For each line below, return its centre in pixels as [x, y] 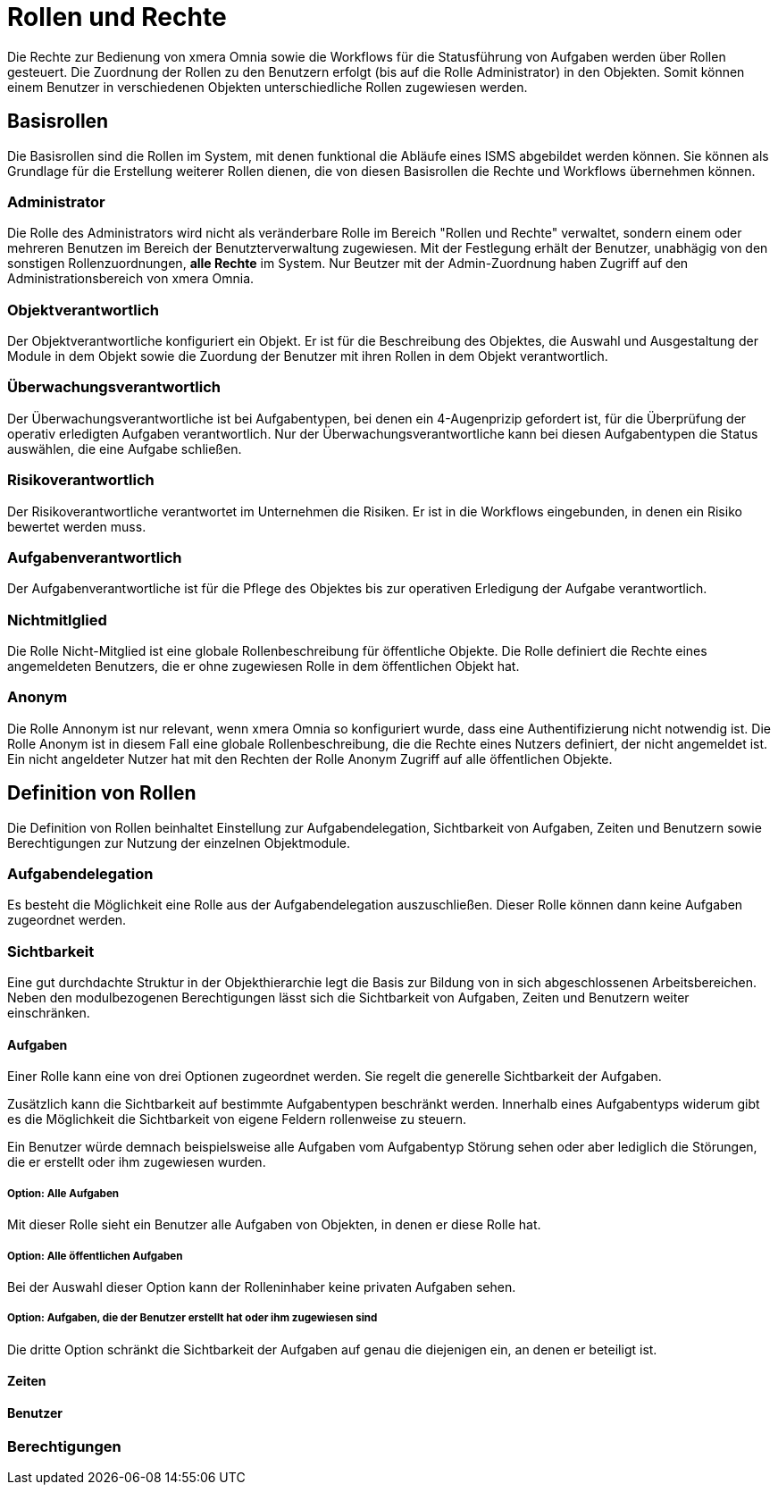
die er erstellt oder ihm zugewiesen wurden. [137, 1162]
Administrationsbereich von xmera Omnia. [131, 279]
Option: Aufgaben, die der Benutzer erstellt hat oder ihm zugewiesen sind [192, 1318]
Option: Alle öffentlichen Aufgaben [95, 1256]
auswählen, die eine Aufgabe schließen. [125, 448]
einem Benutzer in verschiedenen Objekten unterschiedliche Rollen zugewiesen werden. [268, 87]
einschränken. [49, 1013]
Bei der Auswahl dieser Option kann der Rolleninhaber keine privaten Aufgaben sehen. [262, 1287]
